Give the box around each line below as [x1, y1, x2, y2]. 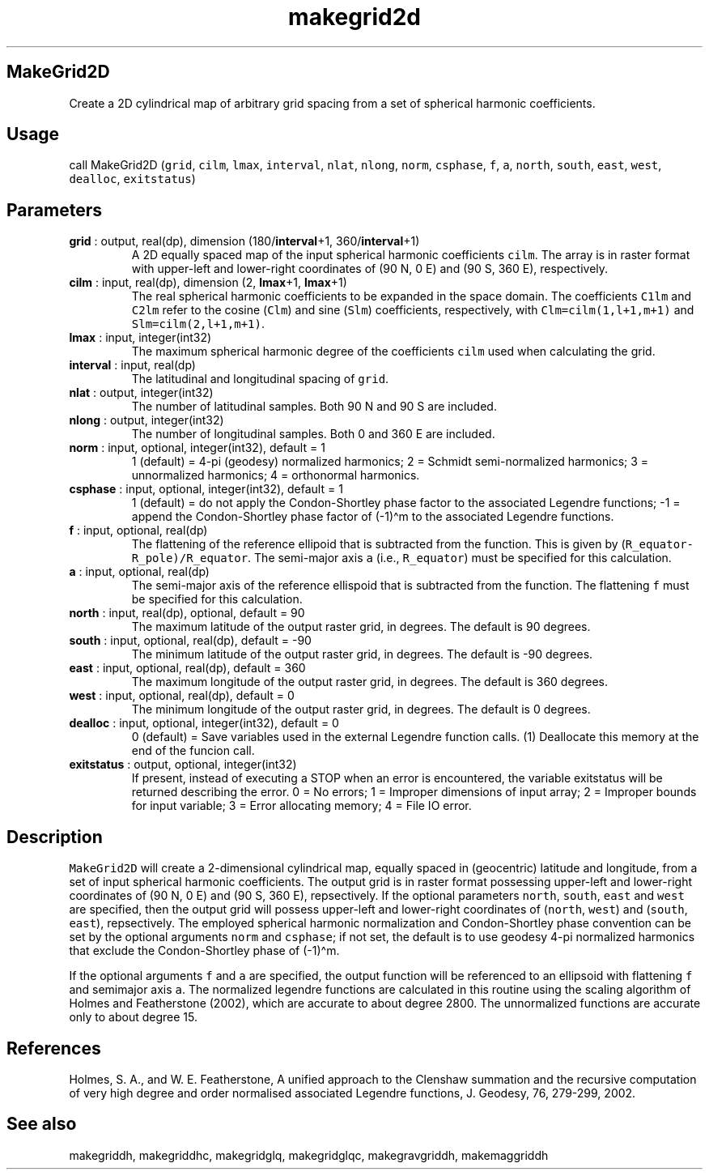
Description [6, 826, 103, 847]
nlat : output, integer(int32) [69, 386, 214, 400]
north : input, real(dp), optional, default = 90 [69, 606, 305, 620]
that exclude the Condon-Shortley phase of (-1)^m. [69, 944, 340, 958]
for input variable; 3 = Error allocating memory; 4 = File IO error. [131, 799, 472, 813]
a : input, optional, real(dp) [69, 565, 210, 579]
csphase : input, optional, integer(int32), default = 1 [69, 482, 343, 496]
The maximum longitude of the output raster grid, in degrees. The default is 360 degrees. [131, 675, 608, 689]
